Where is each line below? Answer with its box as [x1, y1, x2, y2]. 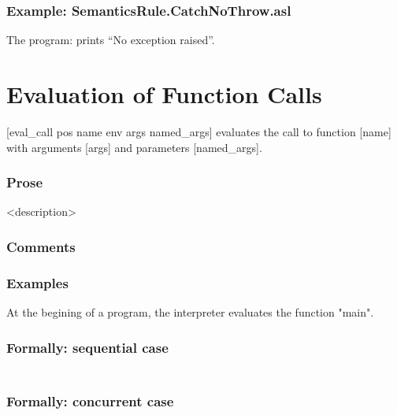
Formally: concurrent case [6, 391, 174, 411]
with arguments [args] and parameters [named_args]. [6, 139, 262, 155]
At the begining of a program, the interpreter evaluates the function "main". [6, 304, 374, 320]
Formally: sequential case [6, 337, 169, 357]
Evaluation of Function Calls [6, 78, 322, 109]
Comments [6, 236, 76, 256]
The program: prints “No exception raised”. [6, 31, 215, 48]
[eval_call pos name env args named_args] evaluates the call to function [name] [6, 123, 391, 139]
